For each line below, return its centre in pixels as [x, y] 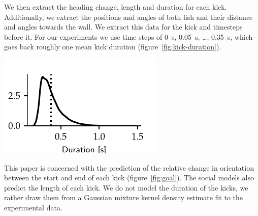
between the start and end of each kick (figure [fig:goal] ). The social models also [129, 178]
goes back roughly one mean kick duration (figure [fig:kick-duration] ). [113, 47]
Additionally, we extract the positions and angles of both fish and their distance [128, 17]
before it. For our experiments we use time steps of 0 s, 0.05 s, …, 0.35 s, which [128, 36]
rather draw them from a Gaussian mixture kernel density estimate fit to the [124, 197]
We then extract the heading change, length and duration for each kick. [116, 7]
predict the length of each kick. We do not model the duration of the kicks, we [126, 187]
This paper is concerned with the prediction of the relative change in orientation [129, 167]
